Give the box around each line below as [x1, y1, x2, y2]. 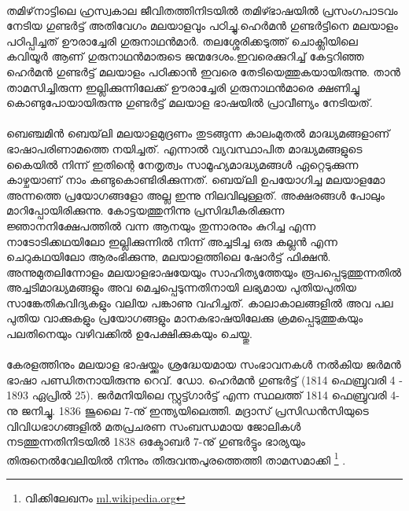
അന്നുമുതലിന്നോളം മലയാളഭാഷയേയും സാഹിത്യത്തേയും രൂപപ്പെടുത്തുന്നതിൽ [6, 263, 402, 280]
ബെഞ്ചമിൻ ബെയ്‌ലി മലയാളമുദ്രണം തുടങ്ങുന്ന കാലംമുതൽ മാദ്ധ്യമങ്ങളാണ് [6, 125, 390, 142]
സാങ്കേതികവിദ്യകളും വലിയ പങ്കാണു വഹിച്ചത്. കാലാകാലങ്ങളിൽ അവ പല [6, 294, 393, 311]
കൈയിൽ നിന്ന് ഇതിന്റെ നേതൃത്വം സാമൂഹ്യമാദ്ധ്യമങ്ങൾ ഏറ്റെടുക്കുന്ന [6, 156, 359, 172]
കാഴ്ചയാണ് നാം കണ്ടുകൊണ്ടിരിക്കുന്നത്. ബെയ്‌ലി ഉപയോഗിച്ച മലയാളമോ [6, 171, 385, 188]
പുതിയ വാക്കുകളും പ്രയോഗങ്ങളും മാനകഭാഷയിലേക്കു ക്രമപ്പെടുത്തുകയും [6, 310, 363, 326]
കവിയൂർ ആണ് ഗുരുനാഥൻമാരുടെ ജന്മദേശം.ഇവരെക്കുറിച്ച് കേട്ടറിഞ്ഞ [6, 48, 364, 64]
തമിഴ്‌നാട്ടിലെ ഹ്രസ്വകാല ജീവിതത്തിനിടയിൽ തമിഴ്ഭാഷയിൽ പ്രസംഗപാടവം [6, 2, 398, 18]
